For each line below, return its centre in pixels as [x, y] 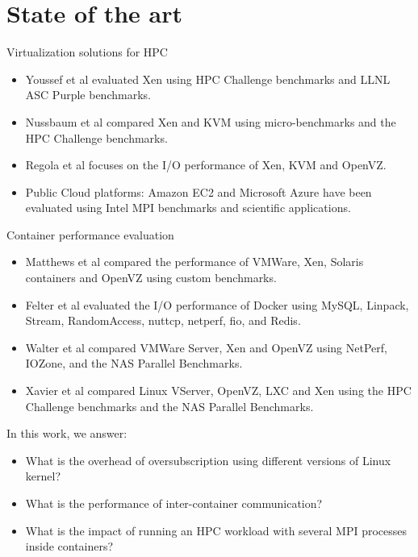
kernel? [43, 476]
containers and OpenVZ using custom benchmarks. [151, 278]
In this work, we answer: [67, 433]
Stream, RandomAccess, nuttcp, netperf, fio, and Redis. [163, 320]
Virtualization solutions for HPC [87, 52]
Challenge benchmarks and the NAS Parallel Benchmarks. [169, 406]
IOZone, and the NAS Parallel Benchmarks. [134, 363]
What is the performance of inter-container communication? [174, 503]
